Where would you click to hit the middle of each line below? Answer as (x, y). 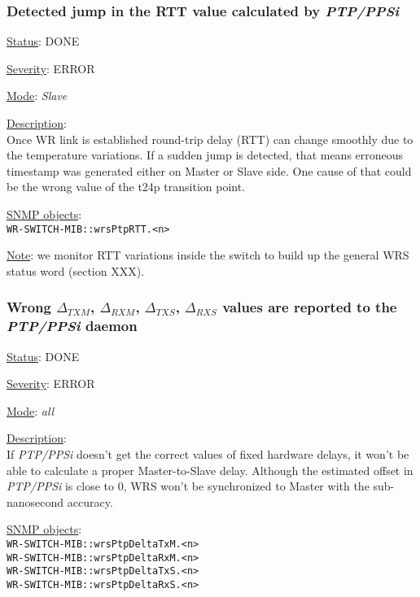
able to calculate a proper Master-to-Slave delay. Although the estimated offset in (210, 470)
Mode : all (31, 410)
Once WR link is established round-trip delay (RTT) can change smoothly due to (210, 139)
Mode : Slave (37, 96)
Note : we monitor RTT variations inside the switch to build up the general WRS (208, 255)
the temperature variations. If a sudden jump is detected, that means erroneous (205, 155)
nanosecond (35, 501)
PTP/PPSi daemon (72, 326)
